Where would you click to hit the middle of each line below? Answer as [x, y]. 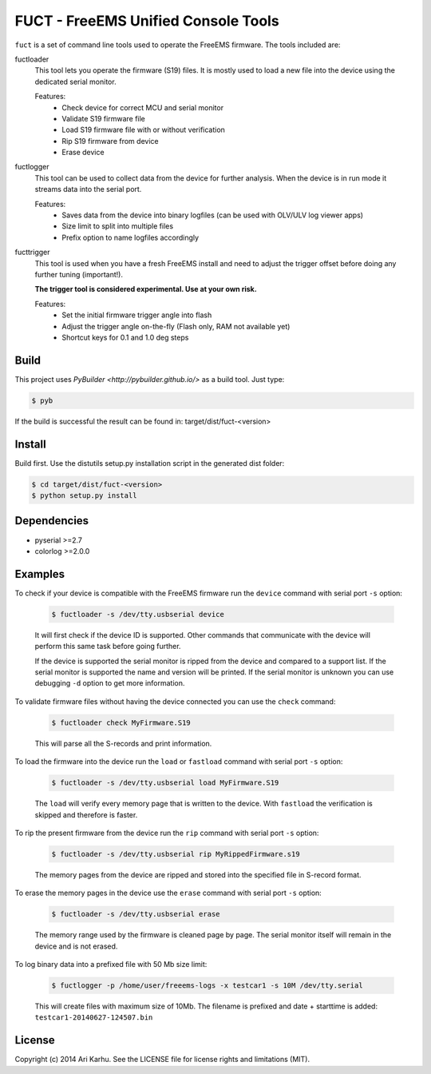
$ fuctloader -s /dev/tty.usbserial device [138, 614]
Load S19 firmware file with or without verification [143, 130]
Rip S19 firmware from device [110, 141]
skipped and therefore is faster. [86, 814]
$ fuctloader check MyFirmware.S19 [121, 722]
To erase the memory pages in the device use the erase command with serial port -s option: [168, 893]
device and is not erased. [76, 946]
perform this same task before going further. [108, 646]
